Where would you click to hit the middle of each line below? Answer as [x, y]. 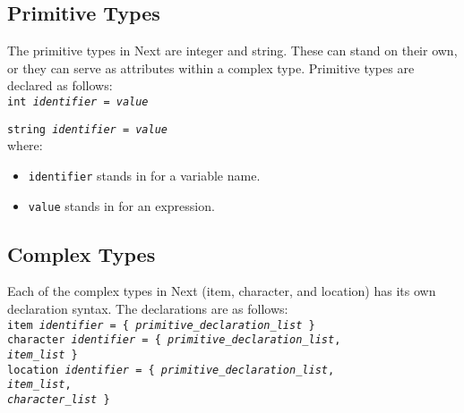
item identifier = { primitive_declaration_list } [161, 325]
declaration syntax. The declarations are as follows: [148, 308]
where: [25, 145]
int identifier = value [78, 101]
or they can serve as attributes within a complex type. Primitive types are [211, 67]
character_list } [59, 399]
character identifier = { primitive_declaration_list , [174, 340]
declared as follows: [60, 85]
